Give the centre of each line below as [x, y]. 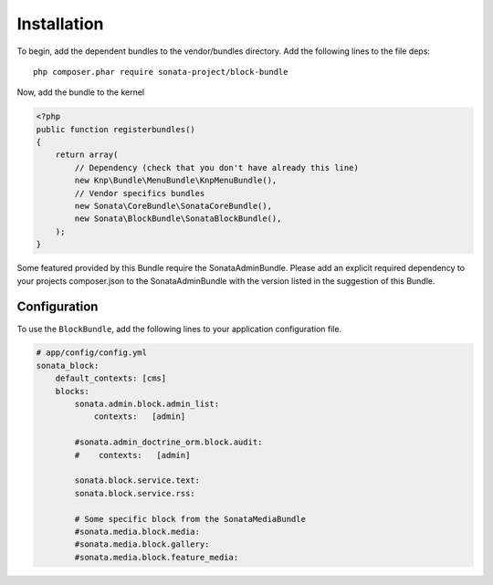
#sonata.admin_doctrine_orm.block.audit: [168, 442]
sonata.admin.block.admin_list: [147, 404]
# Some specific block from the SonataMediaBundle [190, 519]
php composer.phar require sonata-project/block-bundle [161, 72]
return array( [87, 155]
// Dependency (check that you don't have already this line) [217, 167]
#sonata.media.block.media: [137, 531]
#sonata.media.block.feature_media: [157, 557]
